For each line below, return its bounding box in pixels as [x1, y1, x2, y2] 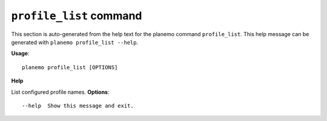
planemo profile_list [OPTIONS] [22, 64, 118, 70]
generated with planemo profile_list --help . [11, 39, 139, 46]
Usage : [11, 50, 30, 57]
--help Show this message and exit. [22, 102, 134, 109]
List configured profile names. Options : [11, 88, 110, 96]
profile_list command [11, 9, 142, 22]
